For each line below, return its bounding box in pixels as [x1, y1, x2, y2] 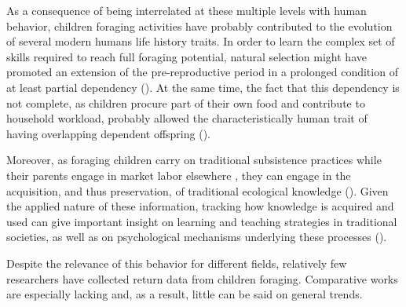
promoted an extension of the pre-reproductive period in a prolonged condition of [6, 64, 398, 80]
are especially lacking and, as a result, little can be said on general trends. [6, 286, 363, 302]
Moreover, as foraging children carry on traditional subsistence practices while [6, 152, 382, 168]
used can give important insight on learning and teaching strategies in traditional [6, 213, 397, 229]
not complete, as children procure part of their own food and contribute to [6, 94, 365, 111]
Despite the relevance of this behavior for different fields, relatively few [6, 254, 347, 271]
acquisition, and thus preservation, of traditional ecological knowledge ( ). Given [6, 182, 389, 199]
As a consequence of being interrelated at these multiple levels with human [6, 2, 367, 18]
